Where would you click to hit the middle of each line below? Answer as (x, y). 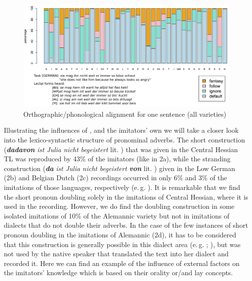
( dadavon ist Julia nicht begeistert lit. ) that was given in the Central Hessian (121, 149)
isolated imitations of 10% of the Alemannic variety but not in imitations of (117, 215)
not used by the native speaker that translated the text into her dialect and (116, 254)
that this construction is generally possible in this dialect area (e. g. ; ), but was (122, 244)
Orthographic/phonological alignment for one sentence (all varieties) (125, 114)
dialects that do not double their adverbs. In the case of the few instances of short (126, 225)
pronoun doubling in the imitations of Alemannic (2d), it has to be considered (120, 234)
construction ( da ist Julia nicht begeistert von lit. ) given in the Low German (119, 168)
